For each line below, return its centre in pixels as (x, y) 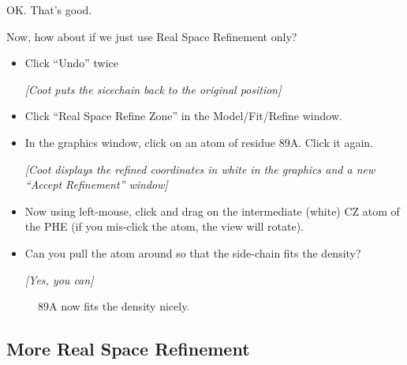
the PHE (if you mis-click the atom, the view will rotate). (164, 226)
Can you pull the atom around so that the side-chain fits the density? (193, 252)
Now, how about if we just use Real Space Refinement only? (152, 36)
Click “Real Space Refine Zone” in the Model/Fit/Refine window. (183, 116)
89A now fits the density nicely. (114, 306)
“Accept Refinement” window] (96, 184)
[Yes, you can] (59, 279)
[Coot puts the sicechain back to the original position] (153, 89)
